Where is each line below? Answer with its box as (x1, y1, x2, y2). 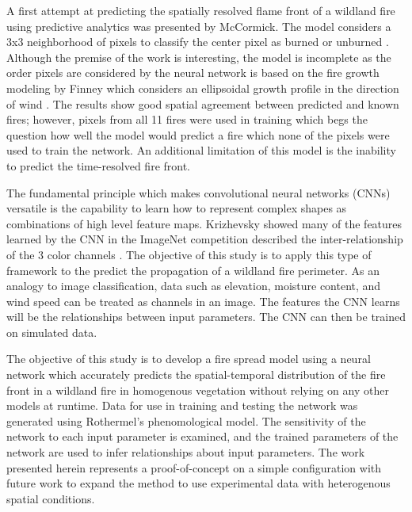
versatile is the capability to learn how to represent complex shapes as (6, 200, 347, 216)
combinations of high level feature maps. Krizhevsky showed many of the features (6, 215, 402, 231)
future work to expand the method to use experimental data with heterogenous (6, 475, 391, 491)
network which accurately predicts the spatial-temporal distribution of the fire (6, 366, 386, 383)
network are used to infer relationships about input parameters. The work (6, 444, 365, 460)
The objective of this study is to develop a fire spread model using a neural (6, 350, 371, 367)
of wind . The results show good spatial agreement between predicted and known (6, 95, 399, 112)
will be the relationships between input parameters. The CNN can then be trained (6, 308, 406, 325)
